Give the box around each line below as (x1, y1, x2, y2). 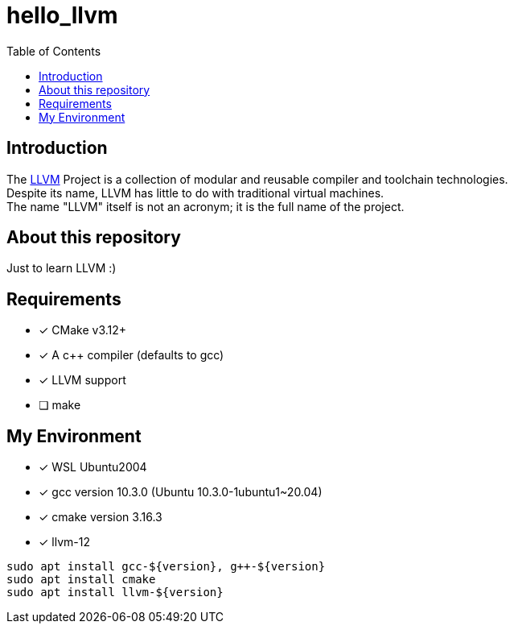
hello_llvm (6, 2, 118, 29)
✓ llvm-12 (39, 535, 90, 549)
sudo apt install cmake (6, 573, 156, 586)
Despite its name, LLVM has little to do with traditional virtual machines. (6, 185, 384, 200)
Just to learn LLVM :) (6, 261, 117, 276)
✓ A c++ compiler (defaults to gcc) (39, 348, 224, 363)
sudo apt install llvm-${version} (6, 586, 224, 599)
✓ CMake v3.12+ (39, 323, 127, 338)
